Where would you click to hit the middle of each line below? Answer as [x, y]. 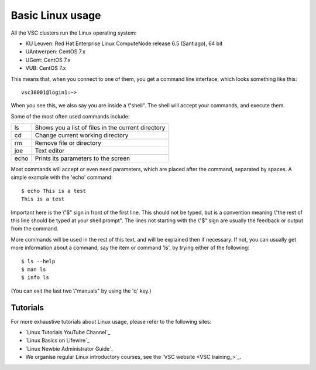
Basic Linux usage [56, 15]
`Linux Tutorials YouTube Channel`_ [68, 332]
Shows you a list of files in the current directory [100, 128]
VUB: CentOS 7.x [46, 68]
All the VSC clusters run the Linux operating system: [74, 33]
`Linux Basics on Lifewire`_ [58, 341]
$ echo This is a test [54, 191]
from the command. [35, 229]
